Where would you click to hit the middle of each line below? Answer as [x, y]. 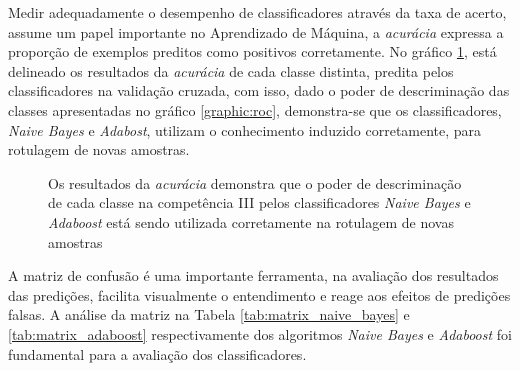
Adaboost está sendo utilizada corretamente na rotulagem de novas [251, 221]
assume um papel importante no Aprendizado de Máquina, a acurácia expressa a [256, 31]
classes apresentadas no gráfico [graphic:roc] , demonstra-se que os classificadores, [255, 109]
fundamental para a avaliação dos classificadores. [157, 353]
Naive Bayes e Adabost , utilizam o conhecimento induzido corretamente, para [245, 129]
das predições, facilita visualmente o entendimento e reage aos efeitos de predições [259, 294]
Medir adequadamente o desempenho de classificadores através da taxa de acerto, [257, 12]
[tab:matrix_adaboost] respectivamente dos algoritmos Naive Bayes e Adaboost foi [260, 333]
